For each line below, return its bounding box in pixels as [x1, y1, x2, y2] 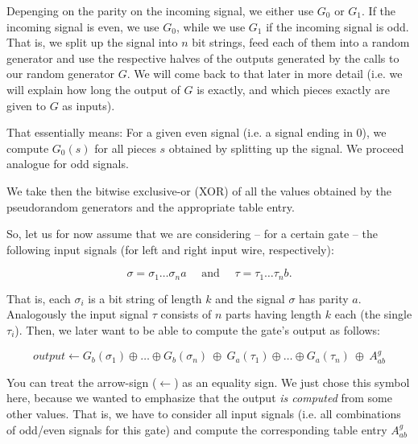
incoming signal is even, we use [6, 18, 159, 35]
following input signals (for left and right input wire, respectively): [6, 240, 334, 257]
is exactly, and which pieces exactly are [197, 80, 390, 97]
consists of [160, 306, 212, 323]
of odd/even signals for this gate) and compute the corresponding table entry [6, 421, 387, 438]
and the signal [215, 290, 285, 306]
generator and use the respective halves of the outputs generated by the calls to [6, 49, 399, 66]
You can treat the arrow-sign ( [6, 373, 157, 390]
